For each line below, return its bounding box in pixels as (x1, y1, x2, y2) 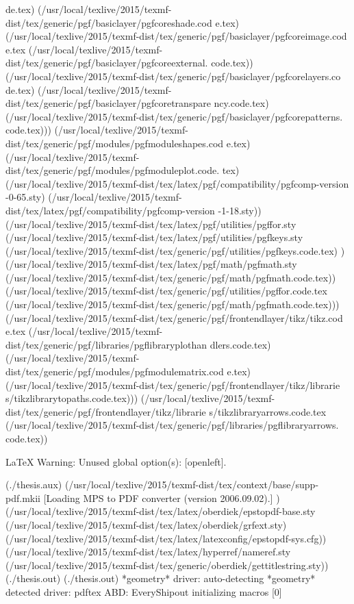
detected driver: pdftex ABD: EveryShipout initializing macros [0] (5, 584, 282, 599)
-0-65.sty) (5, 190, 45, 204)
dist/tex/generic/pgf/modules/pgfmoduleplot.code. (5, 163, 220, 177)
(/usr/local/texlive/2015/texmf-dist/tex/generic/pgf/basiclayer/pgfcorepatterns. (5, 109, 343, 123)
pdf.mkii (5, 490, 40, 505)
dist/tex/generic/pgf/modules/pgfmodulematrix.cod (5, 364, 224, 379)
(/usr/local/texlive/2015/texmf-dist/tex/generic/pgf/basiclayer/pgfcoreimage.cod (5, 29, 347, 43)
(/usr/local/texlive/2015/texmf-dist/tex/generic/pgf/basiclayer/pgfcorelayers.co (5, 68, 341, 83)
